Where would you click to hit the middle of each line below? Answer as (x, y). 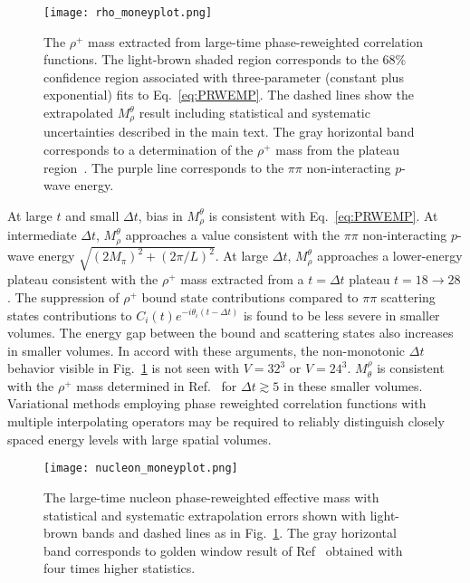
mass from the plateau (337, 150)
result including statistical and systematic (254, 113)
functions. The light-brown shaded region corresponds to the (211, 59)
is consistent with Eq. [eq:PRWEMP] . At (323, 215)
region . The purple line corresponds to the (164, 167)
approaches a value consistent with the (233, 235)
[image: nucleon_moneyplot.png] (141, 468)
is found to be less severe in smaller (341, 315)
